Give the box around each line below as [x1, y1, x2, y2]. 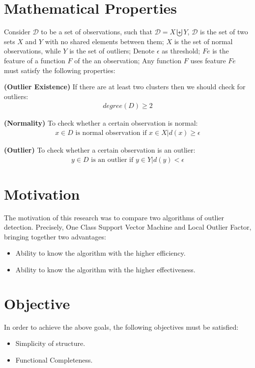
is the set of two [199, 26, 248, 37]
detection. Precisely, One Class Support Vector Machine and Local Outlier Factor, [4, 222, 252, 232]
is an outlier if [91, 156, 134, 163]
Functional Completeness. [15, 354, 93, 365]
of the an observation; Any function [74, 55, 182, 65]
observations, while [4, 46, 61, 56]
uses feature [190, 55, 226, 65]
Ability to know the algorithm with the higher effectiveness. [15, 264, 196, 275]
